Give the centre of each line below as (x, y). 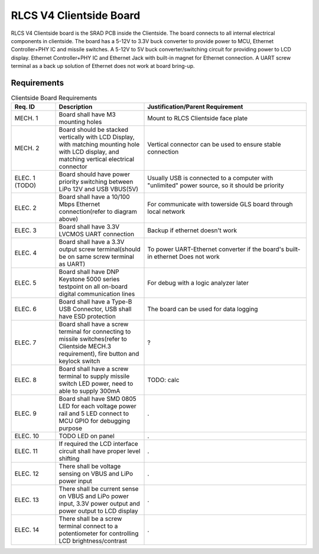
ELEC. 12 (27, 474)
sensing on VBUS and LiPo (96, 474)
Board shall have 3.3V (89, 227)
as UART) (72, 264)
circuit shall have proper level (100, 451)
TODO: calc (163, 380)
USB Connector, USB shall (95, 309)
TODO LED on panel (87, 436)
